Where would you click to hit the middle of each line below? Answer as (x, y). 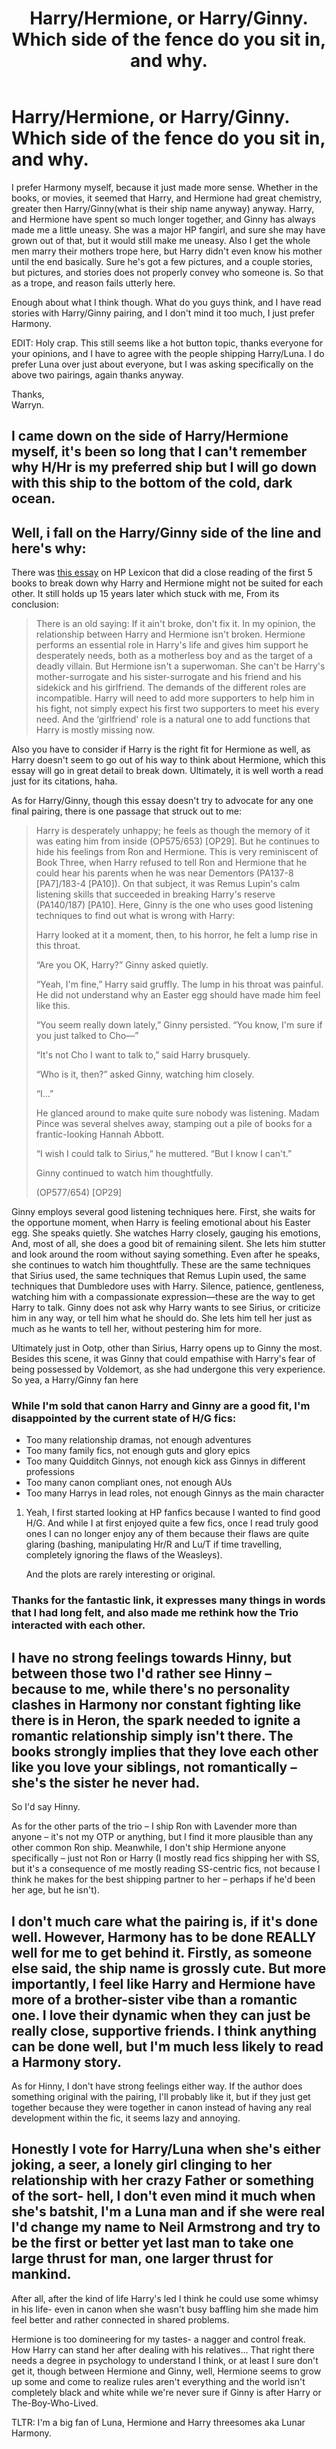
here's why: (49, 548)
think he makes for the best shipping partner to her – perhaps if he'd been (163, 1879)
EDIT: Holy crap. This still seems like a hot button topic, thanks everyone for (167, 343)
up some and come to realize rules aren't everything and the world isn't (158, 2381)
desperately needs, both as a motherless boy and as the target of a (174, 656)
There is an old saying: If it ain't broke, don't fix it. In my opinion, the (175, 624)
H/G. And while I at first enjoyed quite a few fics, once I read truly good (172, 1523)
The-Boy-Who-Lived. (55, 2403)
